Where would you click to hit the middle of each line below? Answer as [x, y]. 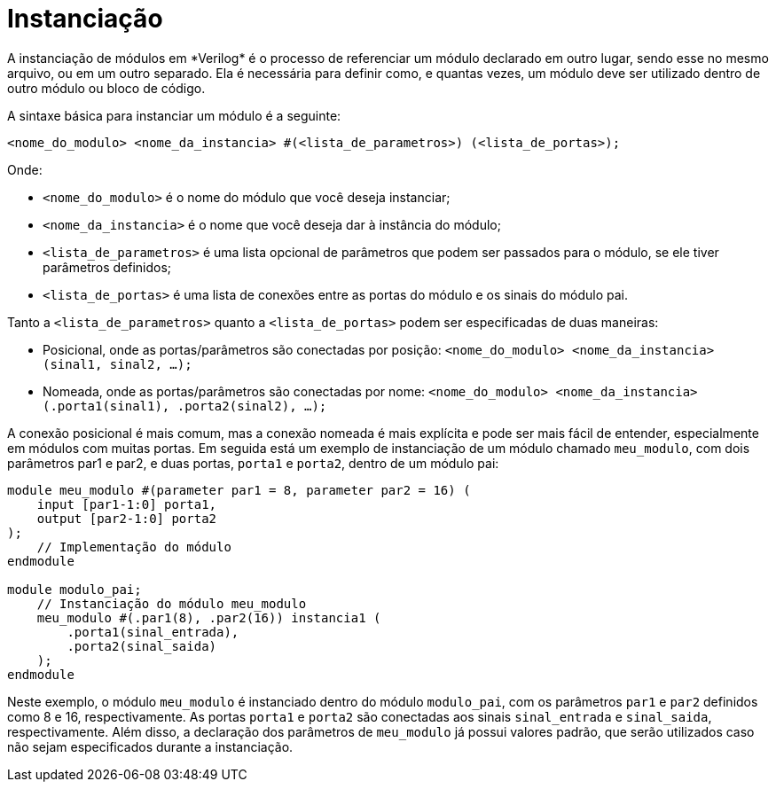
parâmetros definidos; [107, 267]
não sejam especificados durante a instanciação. [150, 746]
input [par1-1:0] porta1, [127, 504]
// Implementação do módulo [134, 547]
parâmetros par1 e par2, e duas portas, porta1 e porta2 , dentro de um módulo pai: [253, 463]
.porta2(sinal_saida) [142, 646]
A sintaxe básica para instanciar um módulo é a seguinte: [174, 115]
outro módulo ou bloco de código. [106, 88]
